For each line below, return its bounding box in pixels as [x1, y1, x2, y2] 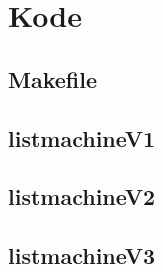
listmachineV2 [8, 181, 156, 212]
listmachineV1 [8, 122, 156, 153]
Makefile [8, 63, 97, 94]
